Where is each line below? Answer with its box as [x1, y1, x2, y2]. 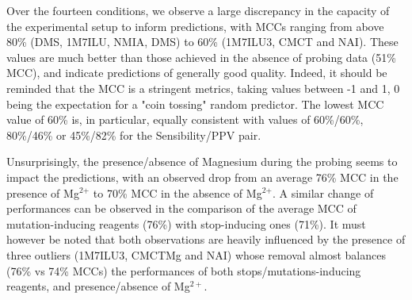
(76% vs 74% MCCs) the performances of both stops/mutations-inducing [6, 262, 361, 279]
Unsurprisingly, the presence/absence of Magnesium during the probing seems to [6, 153, 398, 170]
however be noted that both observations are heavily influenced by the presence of [6, 231, 406, 248]
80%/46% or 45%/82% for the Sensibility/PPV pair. [6, 126, 261, 143]
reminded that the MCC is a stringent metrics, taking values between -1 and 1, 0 [6, 79, 400, 96]
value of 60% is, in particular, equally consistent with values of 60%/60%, [6, 111, 364, 128]
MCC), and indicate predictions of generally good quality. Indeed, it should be [6, 64, 387, 81]
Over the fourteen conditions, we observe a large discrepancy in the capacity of [6, 2, 390, 18]
